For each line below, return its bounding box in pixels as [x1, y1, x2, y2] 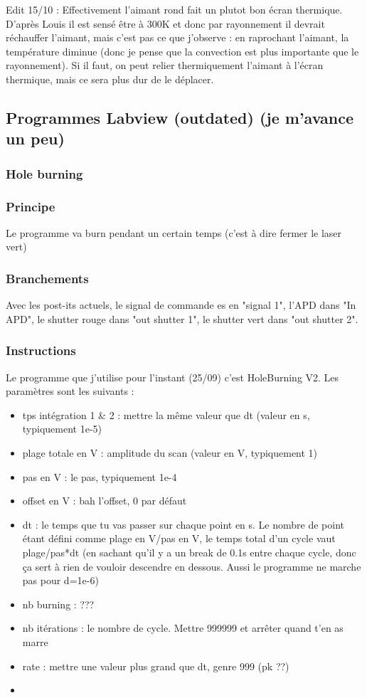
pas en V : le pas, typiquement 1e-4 [22, 469, 177, 484]
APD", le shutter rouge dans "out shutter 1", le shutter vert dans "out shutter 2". [6, 311, 358, 326]
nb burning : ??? [22, 596, 95, 611]
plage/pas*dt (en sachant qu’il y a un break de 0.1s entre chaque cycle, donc [22, 544, 356, 559]
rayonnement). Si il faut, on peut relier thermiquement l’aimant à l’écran [6, 58, 324, 73]
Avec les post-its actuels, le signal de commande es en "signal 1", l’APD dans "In [6, 297, 356, 312]
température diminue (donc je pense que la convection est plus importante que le [6, 43, 359, 58]
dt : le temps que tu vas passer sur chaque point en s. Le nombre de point [22, 517, 345, 532]
